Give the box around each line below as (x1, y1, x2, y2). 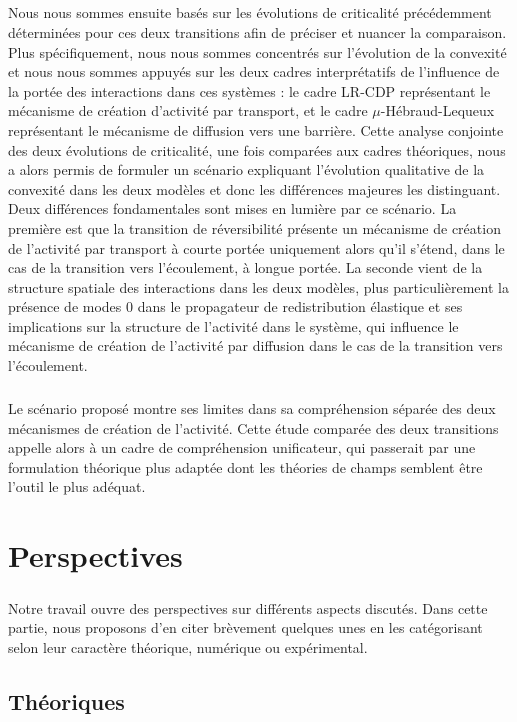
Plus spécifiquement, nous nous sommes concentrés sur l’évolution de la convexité (8, 41, 507, 62)
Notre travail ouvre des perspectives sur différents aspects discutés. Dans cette (8, 597, 488, 618)
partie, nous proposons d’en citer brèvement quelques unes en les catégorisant (8, 617, 483, 638)
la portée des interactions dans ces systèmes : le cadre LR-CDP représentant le (8, 80, 491, 101)
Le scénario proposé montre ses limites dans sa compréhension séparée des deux (8, 398, 496, 419)
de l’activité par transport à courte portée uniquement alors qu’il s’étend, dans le (8, 237, 505, 258)
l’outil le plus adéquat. (8, 476, 146, 497)
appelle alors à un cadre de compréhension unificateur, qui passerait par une (8, 437, 476, 458)
